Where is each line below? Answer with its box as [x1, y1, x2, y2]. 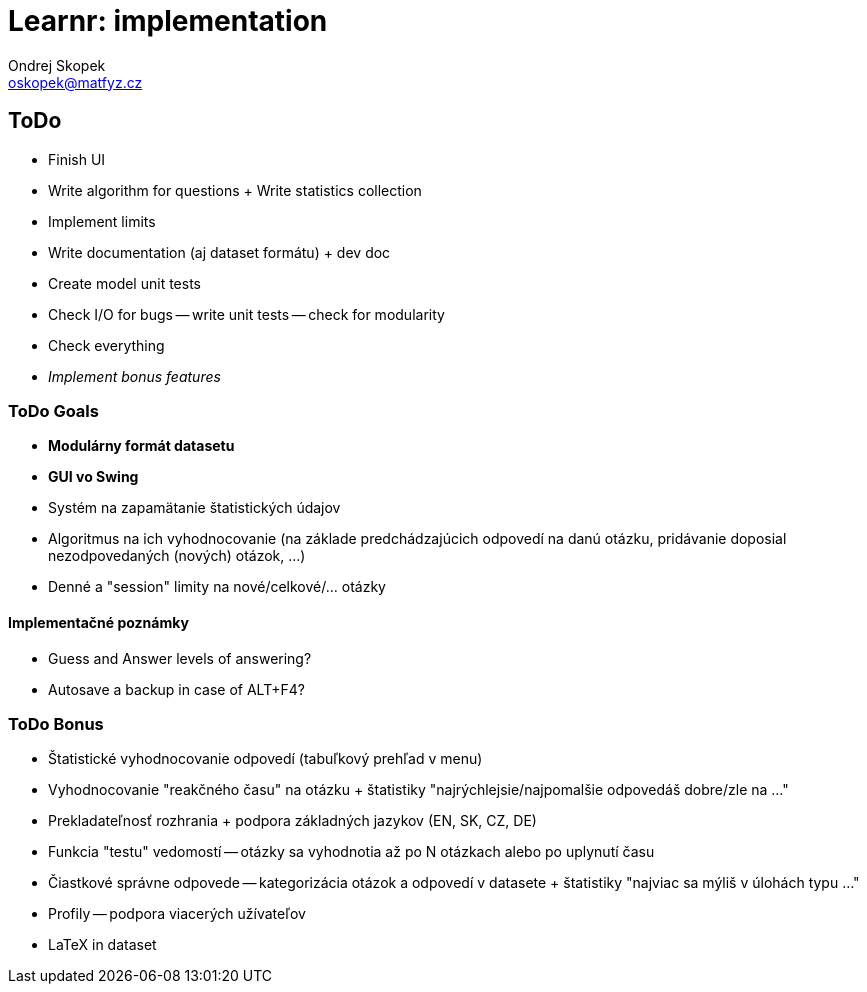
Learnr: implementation [8, 4, 328, 38]
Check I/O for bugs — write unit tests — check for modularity [48, 305, 445, 323]
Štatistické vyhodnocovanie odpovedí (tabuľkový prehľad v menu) [48, 750, 483, 768]
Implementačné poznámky [8, 613, 189, 631]
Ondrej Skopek [8, 56, 106, 74]
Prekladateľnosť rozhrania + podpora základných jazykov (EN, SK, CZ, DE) [48, 812, 537, 830]
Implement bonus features [48, 367, 221, 385]
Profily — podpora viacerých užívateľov [48, 905, 306, 923]
